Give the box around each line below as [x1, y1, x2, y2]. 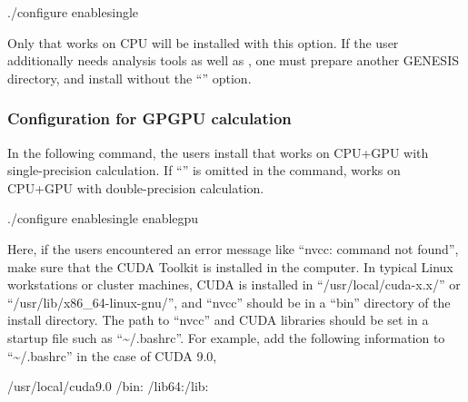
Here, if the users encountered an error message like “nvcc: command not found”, [7, 239, 459, 258]
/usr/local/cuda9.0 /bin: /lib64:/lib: [7, 377, 209, 396]
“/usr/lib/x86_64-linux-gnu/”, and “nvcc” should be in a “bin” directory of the [7, 292, 451, 311]
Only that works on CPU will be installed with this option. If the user [7, 33, 399, 52]
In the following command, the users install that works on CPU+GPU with [7, 142, 429, 162]
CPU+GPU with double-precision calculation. [7, 178, 264, 197]
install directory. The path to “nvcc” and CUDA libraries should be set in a [7, 310, 429, 329]
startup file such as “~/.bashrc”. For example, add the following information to [7, 328, 445, 347]
